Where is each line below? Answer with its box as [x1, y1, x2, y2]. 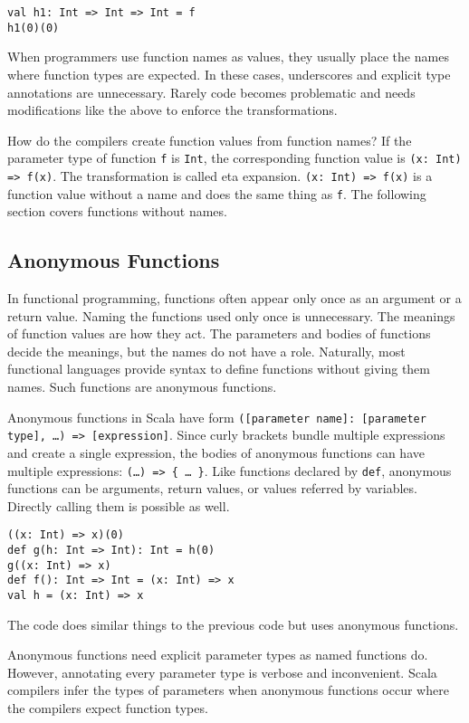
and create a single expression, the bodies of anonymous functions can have [7, 442, 425, 461]
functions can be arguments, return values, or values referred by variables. [7, 479, 417, 498]
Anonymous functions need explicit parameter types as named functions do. [7, 645, 428, 664]
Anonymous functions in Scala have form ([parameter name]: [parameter [7, 407, 426, 426]
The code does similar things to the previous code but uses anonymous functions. [7, 614, 459, 633]
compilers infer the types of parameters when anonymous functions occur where [7, 680, 449, 699]
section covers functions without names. [7, 202, 227, 221]
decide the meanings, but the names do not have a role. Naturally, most [7, 341, 406, 360]
